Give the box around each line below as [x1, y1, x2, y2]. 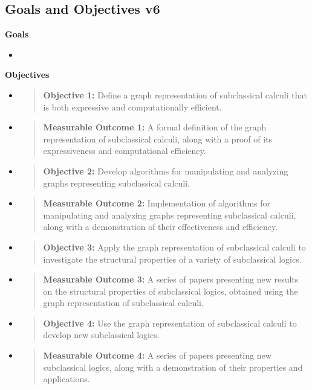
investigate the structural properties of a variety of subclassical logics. [43, 252, 302, 265]
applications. [43, 372, 90, 385]
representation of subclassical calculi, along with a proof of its [43, 132, 273, 145]
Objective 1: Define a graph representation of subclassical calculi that [43, 88, 307, 101]
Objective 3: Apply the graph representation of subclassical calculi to [43, 240, 306, 253]
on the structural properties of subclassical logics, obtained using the [43, 284, 298, 297]
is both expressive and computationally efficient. [43, 100, 222, 113]
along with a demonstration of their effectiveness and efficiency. [43, 220, 278, 233]
